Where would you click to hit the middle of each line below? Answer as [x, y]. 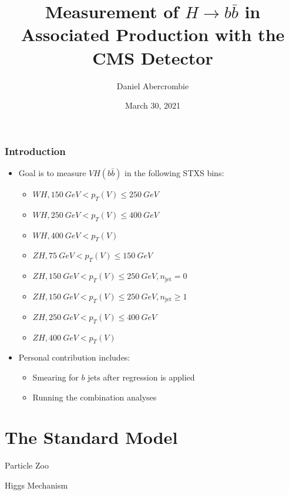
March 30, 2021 [153, 105]
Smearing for [56, 377]
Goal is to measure [52, 172]
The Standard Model [91, 437]
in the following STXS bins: [174, 172]
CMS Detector [153, 57]
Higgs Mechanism [36, 485]
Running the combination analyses [95, 397]
